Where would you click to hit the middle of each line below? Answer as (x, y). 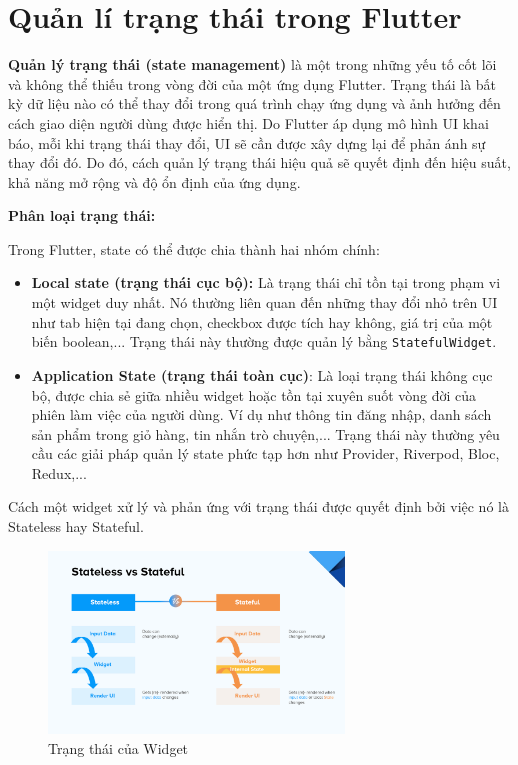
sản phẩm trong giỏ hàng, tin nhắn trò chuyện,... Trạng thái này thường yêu (265, 433)
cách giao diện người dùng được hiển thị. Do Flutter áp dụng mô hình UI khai (248, 122)
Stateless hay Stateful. (76, 526)
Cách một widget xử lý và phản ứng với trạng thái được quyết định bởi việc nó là (258, 506)
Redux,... (59, 472)
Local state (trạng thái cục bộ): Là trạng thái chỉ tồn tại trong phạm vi (266, 282)
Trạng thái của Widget (118, 748)
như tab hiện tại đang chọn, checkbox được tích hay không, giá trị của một (262, 321)
